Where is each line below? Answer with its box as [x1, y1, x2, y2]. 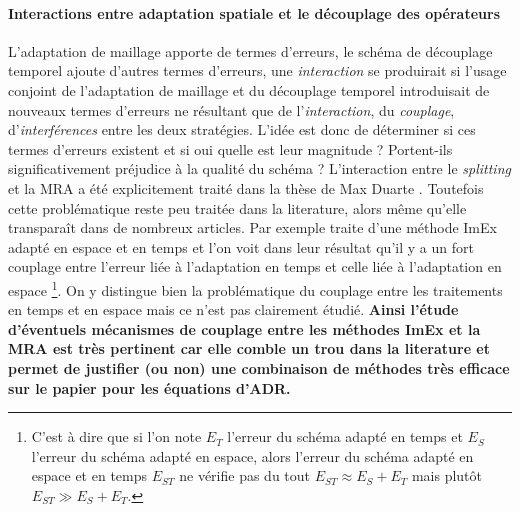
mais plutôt [411, 465, 483, 486]
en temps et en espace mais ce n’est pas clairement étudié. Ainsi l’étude [8, 299, 459, 320]
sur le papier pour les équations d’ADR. [8, 377, 291, 398]
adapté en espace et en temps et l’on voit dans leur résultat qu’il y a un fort [8, 236, 474, 257]
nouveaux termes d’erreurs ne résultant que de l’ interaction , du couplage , [8, 99, 455, 120]
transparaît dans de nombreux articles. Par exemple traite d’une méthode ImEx [8, 217, 497, 238]
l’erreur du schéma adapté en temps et [227, 426, 463, 447]
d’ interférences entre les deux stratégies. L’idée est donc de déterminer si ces [8, 119, 476, 140]
